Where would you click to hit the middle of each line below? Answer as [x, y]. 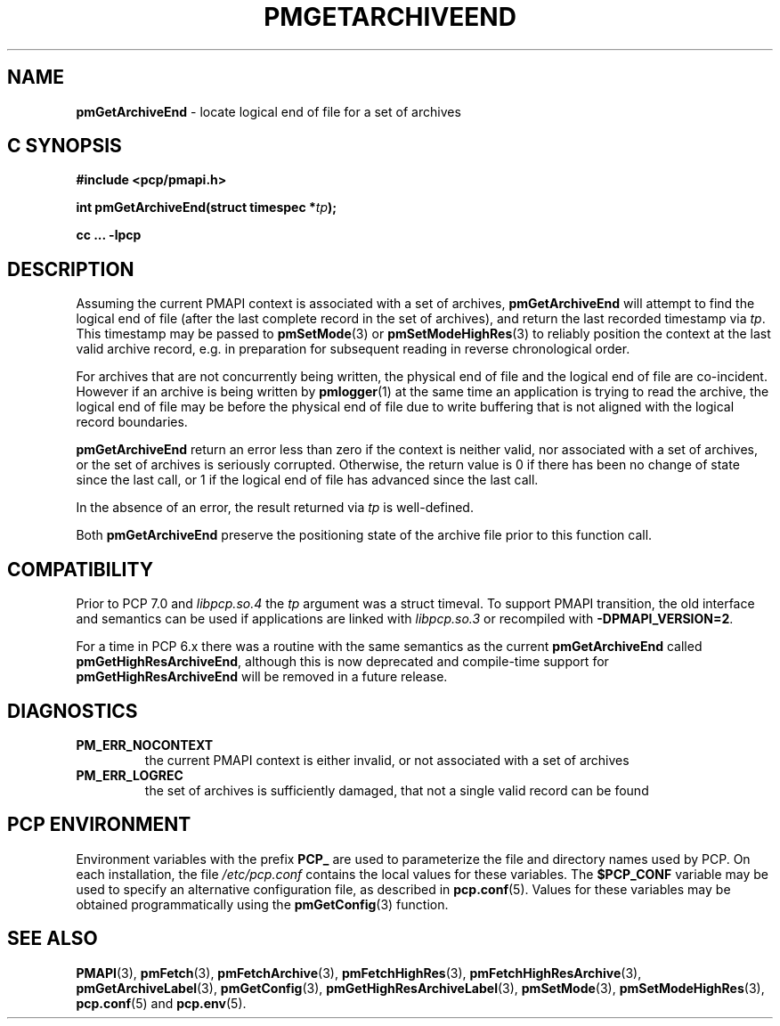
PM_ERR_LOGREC [130, 775]
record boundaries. [132, 422]
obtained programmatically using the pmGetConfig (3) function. [262, 904]
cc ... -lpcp [109, 235]
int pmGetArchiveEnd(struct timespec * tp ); [207, 208]
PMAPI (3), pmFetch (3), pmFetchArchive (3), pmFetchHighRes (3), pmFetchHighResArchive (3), [359, 973]
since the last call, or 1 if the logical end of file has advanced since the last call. [307, 480]
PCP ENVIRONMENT [99, 825]
